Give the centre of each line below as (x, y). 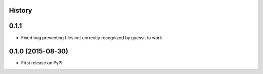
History (21, 10)
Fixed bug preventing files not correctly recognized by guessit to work (92, 37)
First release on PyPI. (43, 63)
